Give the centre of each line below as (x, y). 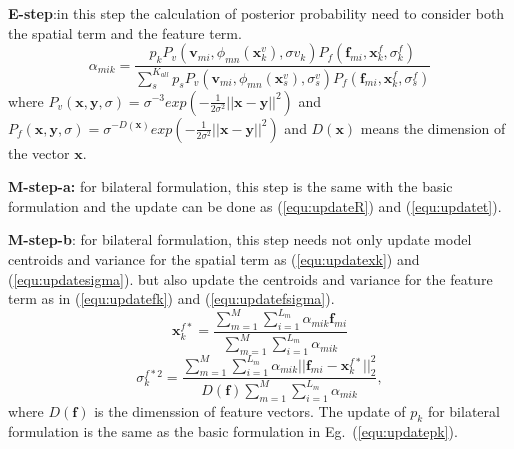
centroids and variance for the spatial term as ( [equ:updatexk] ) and (214, 258)
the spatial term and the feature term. (125, 32)
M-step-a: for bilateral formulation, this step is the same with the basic (230, 186)
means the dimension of (433, 127)
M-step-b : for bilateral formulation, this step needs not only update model (240, 239)
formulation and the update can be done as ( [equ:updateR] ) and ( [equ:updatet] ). (255, 205)
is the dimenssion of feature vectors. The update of (250, 410)
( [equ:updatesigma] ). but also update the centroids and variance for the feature (250, 278)
